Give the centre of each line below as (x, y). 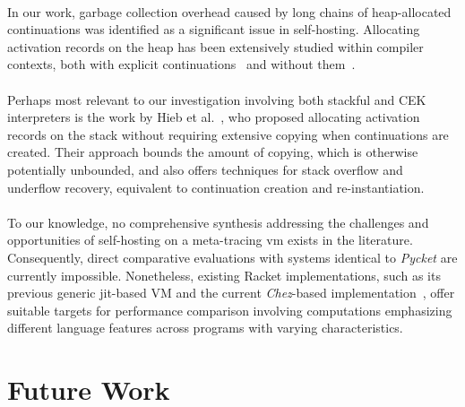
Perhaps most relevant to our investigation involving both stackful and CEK (217, 99)
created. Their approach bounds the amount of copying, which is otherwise (213, 152)
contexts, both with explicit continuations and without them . (181, 64)
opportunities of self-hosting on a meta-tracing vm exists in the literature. (210, 240)
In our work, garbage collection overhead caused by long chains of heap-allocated (229, 11)
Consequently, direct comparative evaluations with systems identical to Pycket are (232, 257)
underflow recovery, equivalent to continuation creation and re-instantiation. (216, 187)
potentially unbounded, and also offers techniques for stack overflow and (205, 169)
